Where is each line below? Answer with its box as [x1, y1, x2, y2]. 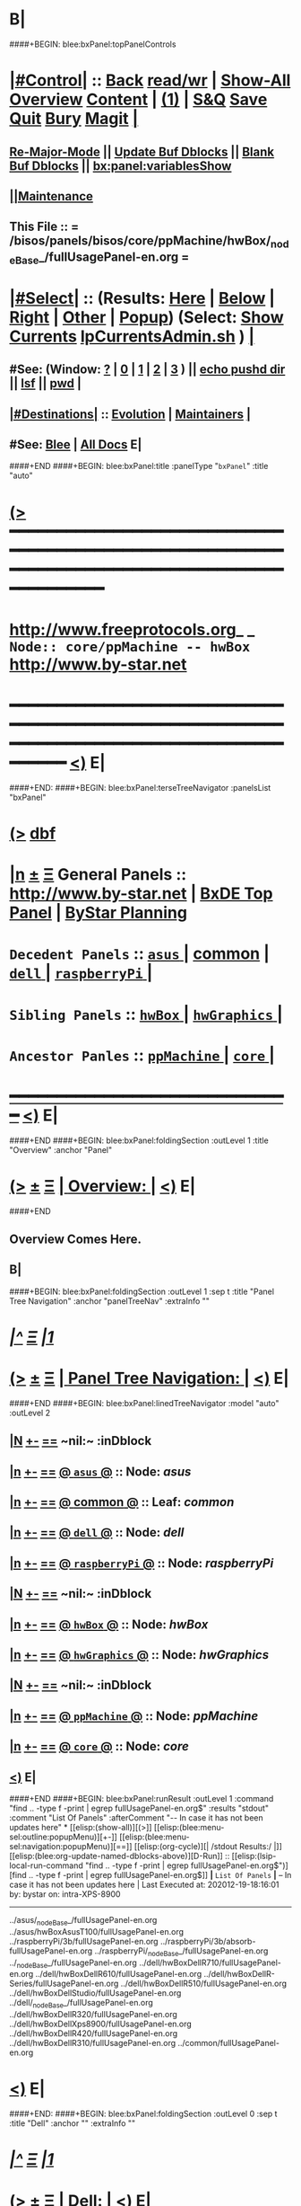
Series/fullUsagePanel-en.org [9, 1978, 119, 1989]
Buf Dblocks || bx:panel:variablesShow [9, 158, 232, 173]
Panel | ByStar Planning [9, 903, 188, 923]
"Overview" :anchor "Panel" [9, 1144, 113, 1155]
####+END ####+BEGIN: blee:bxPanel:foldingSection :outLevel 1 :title [9, 1135, 269, 1146]
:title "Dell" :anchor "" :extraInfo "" [9, 2118, 136, 2129]
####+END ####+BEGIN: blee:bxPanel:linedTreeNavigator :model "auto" [9, 1397, 279, 1408]
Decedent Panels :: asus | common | [9, 944, 271, 964]
